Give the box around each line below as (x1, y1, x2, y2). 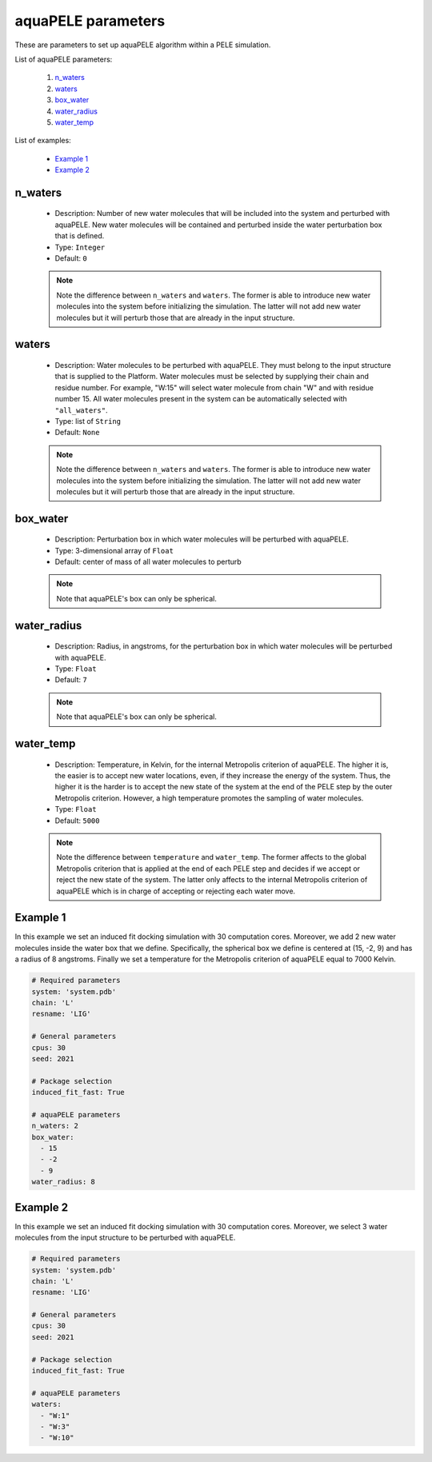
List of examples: (14, 136, 71, 146)
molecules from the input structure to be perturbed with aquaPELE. (14, 1232, 236, 1243)
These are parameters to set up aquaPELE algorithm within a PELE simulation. (14, 40, 271, 50)
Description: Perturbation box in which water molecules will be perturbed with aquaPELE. (54, 534, 350, 544)
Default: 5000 (54, 816, 100, 825)
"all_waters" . (54, 405, 108, 415)
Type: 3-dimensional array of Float (54, 545, 174, 555)
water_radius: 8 (31, 1177, 96, 1187)
